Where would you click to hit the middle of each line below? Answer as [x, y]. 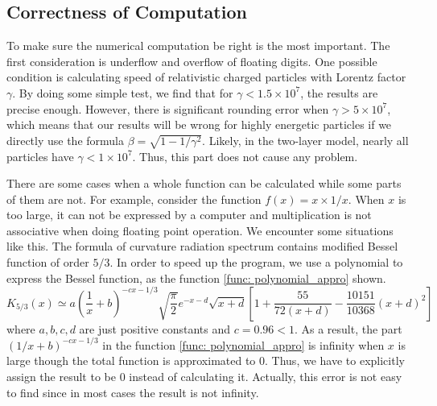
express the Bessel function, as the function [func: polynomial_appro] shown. [196, 278]
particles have [40, 156]
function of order [48, 262]
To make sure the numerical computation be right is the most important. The [198, 46]
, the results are [339, 92]
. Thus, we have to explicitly [335, 360]
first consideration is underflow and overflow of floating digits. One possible [192, 61]
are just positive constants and [155, 328]
